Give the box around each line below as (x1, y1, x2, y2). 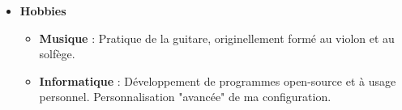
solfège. (39, 45, 75, 62)
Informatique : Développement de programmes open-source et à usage (39, 72, 396, 89)
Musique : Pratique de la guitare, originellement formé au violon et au (39, 29, 395, 46)
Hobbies (19, 2, 66, 19)
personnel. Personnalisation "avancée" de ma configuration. (39, 88, 331, 105)
